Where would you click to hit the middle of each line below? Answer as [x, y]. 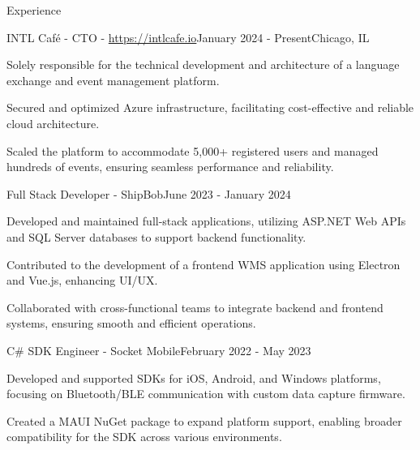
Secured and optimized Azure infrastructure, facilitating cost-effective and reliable [210, 107]
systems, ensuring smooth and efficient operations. [131, 323]
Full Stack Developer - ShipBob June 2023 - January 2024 [149, 193]
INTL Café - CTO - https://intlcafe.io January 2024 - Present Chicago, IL [188, 37]
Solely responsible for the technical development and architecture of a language [203, 64]
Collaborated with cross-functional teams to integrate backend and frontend [195, 307]
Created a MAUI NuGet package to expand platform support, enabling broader [204, 420]
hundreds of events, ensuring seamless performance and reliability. [170, 167]
